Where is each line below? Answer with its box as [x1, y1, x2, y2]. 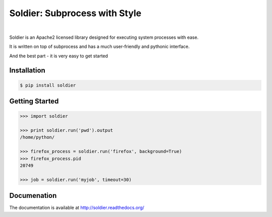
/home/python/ [20, 134, 55, 140]
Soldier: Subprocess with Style [9, 8, 142, 19]
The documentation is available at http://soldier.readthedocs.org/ [9, 204, 145, 211]
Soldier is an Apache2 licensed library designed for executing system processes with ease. [9, 34, 199, 40]
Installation [9, 66, 45, 75]
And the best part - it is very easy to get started [9, 53, 108, 59]
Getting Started [9, 97, 59, 106]
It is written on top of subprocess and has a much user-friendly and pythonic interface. [9, 43, 190, 50]
